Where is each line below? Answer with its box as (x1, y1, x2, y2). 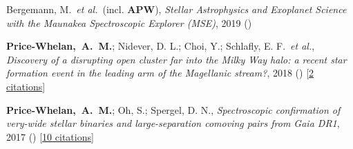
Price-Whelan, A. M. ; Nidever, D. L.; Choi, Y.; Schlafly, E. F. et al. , (6, 39, 315, 53)
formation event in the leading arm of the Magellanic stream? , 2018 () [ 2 (6, 66, 314, 80)
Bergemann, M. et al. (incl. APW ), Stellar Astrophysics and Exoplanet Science (6, 2, 347, 16)
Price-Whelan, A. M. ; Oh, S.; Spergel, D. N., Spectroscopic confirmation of (6, 102, 341, 117)
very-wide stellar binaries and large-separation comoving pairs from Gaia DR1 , (6, 116, 340, 130)
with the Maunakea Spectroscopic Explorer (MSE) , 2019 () (6, 15, 252, 30)
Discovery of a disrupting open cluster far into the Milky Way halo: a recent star (6, 52, 347, 66)
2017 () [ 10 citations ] (6, 129, 94, 143)
